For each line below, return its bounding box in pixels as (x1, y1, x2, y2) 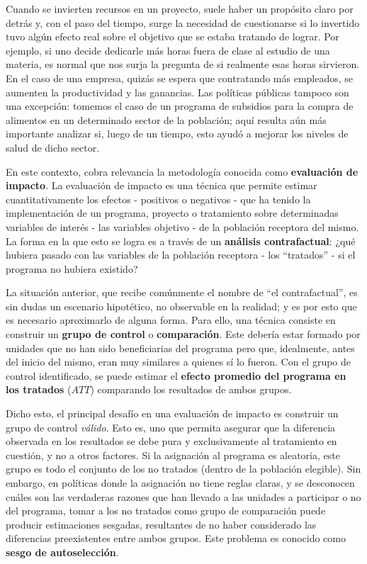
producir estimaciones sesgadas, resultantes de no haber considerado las (6, 517, 317, 531)
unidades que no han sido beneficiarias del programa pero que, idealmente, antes (6, 340, 355, 355)
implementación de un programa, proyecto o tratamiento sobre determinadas (6, 205, 339, 220)
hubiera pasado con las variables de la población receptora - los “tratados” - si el (6, 247, 356, 262)
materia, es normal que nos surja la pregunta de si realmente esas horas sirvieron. (6, 57, 360, 72)
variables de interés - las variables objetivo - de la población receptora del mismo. (6, 219, 359, 234)
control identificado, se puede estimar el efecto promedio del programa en (6, 368, 346, 383)
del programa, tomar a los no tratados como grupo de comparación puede (6, 503, 326, 518)
